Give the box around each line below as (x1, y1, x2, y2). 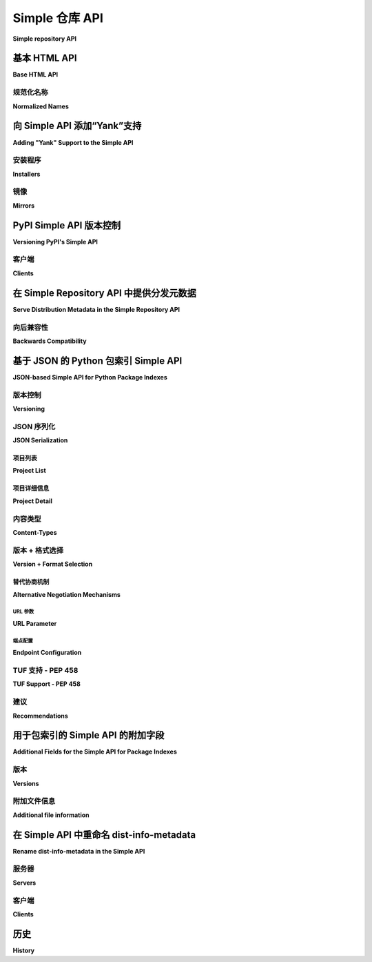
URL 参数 (12, 608, 34, 616)
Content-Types (12, 528, 57, 536)
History (12, 946, 35, 954)
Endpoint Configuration (12, 649, 82, 657)
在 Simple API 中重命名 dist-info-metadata (12, 829, 196, 841)
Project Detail (12, 497, 53, 505)
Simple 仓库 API (12, 10, 103, 26)
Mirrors (12, 201, 35, 210)
